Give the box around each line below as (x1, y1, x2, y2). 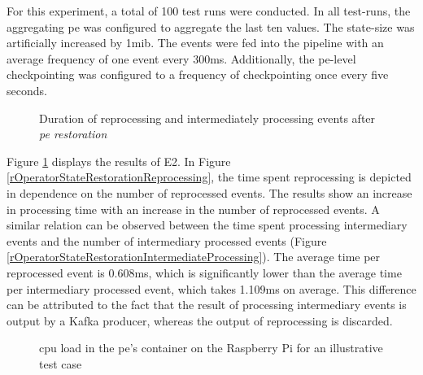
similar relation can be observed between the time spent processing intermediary (7, 216, 408, 233)
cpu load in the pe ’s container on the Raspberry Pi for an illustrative (39, 339, 383, 356)
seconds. (7, 81, 47, 98)
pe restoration (39, 125, 107, 142)
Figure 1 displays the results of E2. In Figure (7, 152, 231, 169)
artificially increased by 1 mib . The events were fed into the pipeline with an (7, 34, 384, 51)
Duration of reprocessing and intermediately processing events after (39, 109, 376, 126)
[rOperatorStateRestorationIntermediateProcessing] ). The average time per (7, 248, 381, 265)
